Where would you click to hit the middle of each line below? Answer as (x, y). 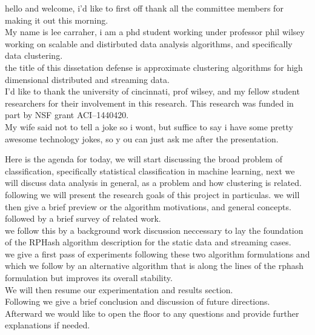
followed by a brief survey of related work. (83, 218)
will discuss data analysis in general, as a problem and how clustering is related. (153, 183)
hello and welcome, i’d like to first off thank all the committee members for (144, 8)
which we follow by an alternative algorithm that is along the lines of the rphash (154, 266)
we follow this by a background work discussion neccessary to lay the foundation (154, 230)
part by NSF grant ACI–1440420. (67, 115)
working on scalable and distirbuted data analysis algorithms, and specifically (149, 43)
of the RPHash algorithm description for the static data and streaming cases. (148, 242)
